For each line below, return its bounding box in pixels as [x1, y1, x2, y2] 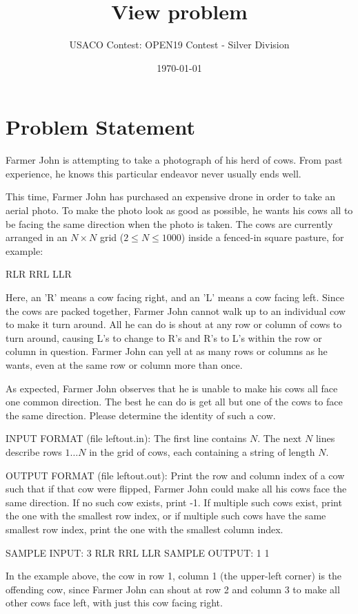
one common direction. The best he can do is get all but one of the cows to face [6, 394, 343, 409]
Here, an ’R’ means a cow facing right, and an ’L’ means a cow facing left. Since [6, 290, 344, 304]
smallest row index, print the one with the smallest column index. [6, 521, 284, 536]
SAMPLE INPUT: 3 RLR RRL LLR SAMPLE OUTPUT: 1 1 [6, 545, 270, 559]
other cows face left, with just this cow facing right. [6, 595, 223, 610]
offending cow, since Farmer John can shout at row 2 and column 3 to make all [6, 582, 340, 596]
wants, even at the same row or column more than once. [6, 357, 243, 372]
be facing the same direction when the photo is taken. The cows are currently [6, 216, 333, 231]
